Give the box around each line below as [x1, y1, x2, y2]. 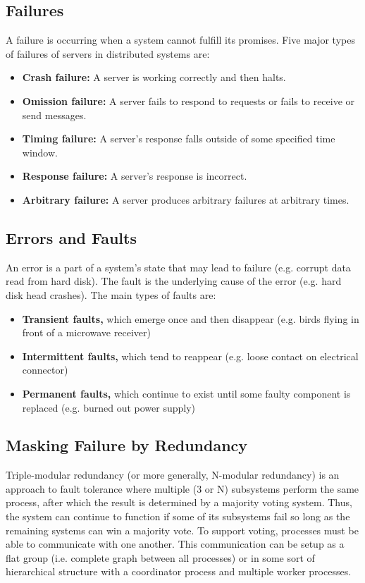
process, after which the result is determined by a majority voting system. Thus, [6, 495, 352, 510]
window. [22, 145, 58, 159]
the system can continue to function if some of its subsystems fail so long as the [6, 509, 350, 524]
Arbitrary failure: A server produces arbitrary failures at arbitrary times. [22, 192, 349, 207]
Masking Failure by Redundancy [6, 434, 248, 456]
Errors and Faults [6, 226, 137, 248]
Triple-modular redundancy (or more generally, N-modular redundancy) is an [6, 467, 340, 482]
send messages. [22, 107, 87, 122]
